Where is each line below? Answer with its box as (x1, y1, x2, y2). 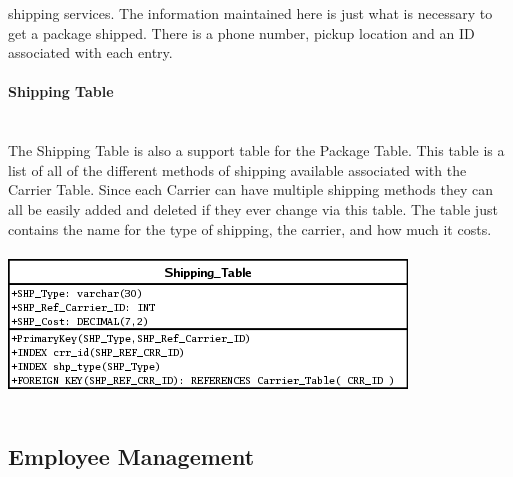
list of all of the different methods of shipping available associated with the (8, 159, 467, 180)
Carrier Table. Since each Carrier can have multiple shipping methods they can (8, 179, 493, 200)
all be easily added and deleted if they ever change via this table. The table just (8, 198, 498, 219)
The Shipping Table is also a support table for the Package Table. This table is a (8, 140, 505, 161)
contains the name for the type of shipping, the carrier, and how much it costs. (8, 218, 492, 239)
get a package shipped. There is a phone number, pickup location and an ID (8, 22, 475, 43)
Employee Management (8, 441, 255, 472)
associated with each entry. (8, 42, 173, 63)
